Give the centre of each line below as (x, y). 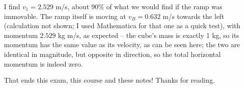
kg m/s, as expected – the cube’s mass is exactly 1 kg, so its (149, 35)
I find (12, 6)
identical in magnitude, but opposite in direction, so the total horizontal (112, 54)
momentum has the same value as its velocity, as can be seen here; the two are (122, 44)
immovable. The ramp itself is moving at (65, 16)
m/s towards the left (193, 16)
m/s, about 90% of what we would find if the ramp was (139, 6)
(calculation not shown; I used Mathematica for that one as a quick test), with (122, 26)
